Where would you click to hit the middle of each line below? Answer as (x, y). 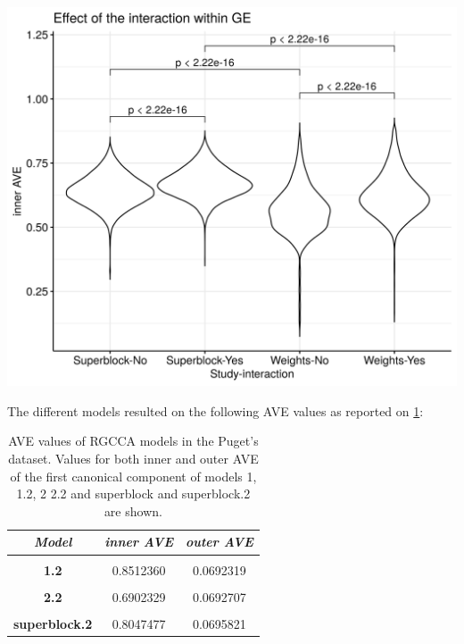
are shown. (133, 510)
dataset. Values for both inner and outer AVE (133, 459)
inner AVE (139, 542)
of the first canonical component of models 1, (133, 476)
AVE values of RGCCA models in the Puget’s (133, 441)
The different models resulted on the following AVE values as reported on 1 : (215, 410)
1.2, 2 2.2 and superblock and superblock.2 (133, 493)
